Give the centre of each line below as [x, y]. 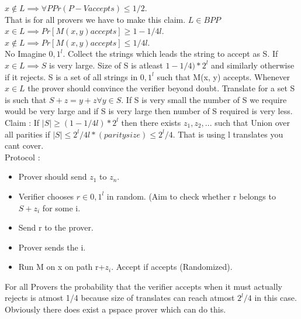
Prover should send [53, 176]
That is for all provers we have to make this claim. [95, 19]
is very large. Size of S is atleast [106, 65]
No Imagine [25, 54]
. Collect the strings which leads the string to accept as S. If [170, 54]
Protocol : [23, 157]
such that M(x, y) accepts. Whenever [224, 76]
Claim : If [22, 122]
